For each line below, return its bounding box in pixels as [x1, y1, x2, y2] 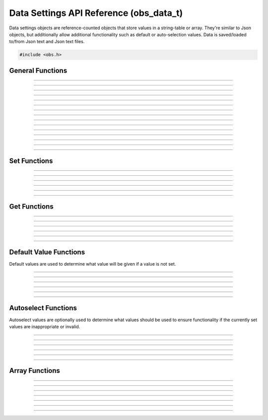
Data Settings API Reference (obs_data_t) [9, 7, 183, 18]
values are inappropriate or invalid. [9, 324, 80, 330]
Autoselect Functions [9, 303, 77, 312]
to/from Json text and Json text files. [9, 39, 85, 45]
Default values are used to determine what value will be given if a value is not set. [9, 261, 176, 267]
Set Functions [9, 156, 53, 165]
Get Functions [9, 202, 54, 210]
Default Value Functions [9, 248, 85, 256]
